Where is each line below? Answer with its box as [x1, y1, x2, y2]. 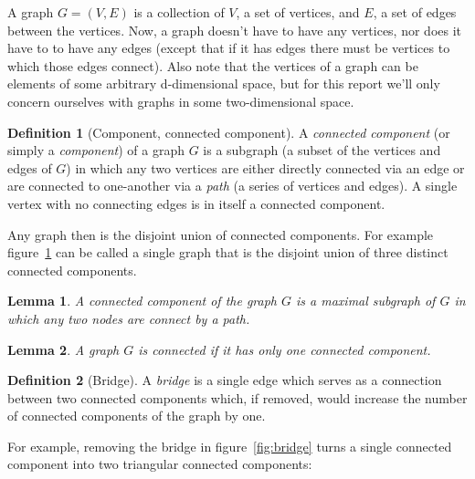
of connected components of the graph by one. [7, 406, 266, 425]
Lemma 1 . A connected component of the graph [7, 291, 278, 310]
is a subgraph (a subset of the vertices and [203, 141, 441, 160]
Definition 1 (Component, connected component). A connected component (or [7, 122, 450, 141]
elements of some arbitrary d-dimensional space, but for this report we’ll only [7, 74, 440, 93]
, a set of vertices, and [236, 3, 360, 21]
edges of [7, 158, 52, 177]
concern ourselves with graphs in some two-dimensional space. [7, 91, 354, 110]
